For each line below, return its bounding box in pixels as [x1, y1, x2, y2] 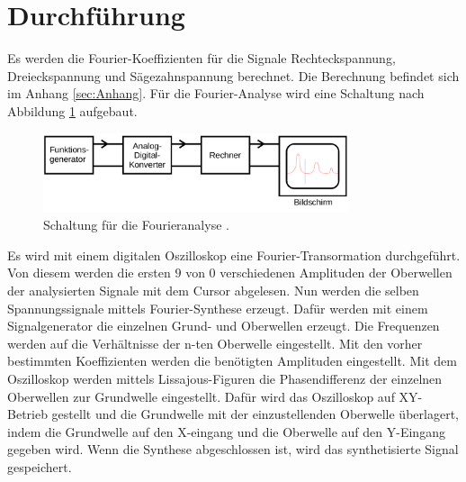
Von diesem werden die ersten [7, 263, 171, 282]
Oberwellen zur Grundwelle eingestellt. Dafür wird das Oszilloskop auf [7, 387, 395, 405]
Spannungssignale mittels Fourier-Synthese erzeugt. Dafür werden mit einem [7, 298, 428, 317]
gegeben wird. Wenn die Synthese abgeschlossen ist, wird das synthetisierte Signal [7, 440, 459, 459]
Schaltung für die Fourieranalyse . [43, 215, 229, 234]
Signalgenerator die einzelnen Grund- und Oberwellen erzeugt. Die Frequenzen [7, 316, 440, 335]
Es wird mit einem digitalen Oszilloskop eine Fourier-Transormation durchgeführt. [7, 245, 461, 264]
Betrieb [7, 405, 48, 423]
